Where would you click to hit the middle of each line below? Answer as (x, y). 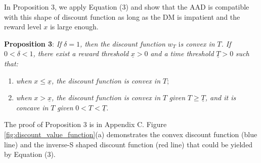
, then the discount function (122, 43)
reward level (23, 27)
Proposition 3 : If (33, 43)
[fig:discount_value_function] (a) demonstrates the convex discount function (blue (131, 134)
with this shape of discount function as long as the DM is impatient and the (122, 16)
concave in (32, 107)
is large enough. (74, 27)
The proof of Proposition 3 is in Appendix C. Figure (85, 124)
